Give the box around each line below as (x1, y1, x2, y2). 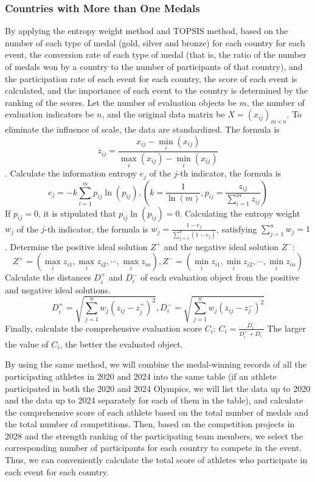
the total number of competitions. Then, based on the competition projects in (5, 417, 295, 430)
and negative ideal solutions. (5, 283, 111, 296)
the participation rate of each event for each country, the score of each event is (5, 72, 297, 85)
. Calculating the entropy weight (179, 206, 300, 219)
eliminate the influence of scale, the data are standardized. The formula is (5, 123, 280, 136)
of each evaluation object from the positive (140, 271, 299, 284)
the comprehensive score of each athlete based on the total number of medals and (5, 405, 308, 418)
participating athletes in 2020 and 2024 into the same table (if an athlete (5, 369, 277, 382)
